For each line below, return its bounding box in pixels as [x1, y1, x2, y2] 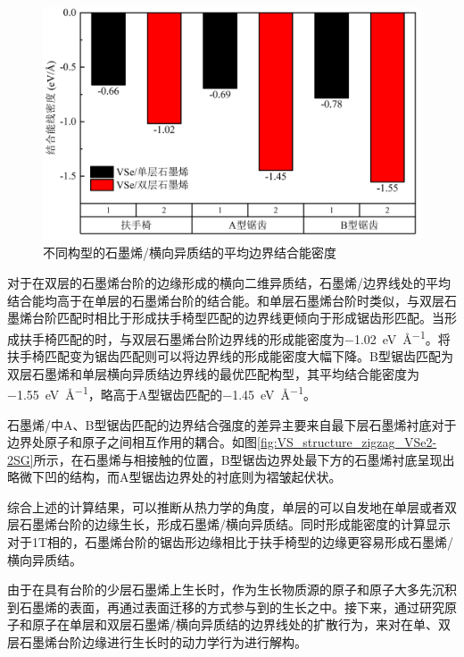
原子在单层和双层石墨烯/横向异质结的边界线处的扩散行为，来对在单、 [31, 615, 438, 634]
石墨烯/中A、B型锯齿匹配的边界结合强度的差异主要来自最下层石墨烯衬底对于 [7, 415, 457, 434]
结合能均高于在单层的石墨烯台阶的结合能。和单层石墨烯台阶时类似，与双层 [7, 291, 444, 309]
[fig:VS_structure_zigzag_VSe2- [257, 433, 437, 451]
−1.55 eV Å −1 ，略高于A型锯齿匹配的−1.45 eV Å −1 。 [7, 383, 316, 403]
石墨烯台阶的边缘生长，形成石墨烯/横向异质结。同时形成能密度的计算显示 [19, 515, 451, 534]
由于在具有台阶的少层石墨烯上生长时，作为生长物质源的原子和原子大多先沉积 [7, 580, 457, 599]
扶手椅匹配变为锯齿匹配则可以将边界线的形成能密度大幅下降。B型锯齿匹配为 [7, 347, 453, 366]
